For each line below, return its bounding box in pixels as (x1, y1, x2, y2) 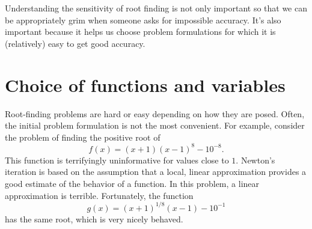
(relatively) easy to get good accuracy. (5, 37, 145, 49)
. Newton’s (236, 153, 275, 166)
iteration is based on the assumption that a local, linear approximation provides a (5, 165, 307, 178)
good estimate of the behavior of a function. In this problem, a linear (5, 177, 260, 189)
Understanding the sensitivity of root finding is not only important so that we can (5, 2, 307, 14)
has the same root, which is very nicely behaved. (5, 212, 183, 225)
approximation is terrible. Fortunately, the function (5, 189, 194, 201)
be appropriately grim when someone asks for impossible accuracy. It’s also (5, 13, 281, 26)
